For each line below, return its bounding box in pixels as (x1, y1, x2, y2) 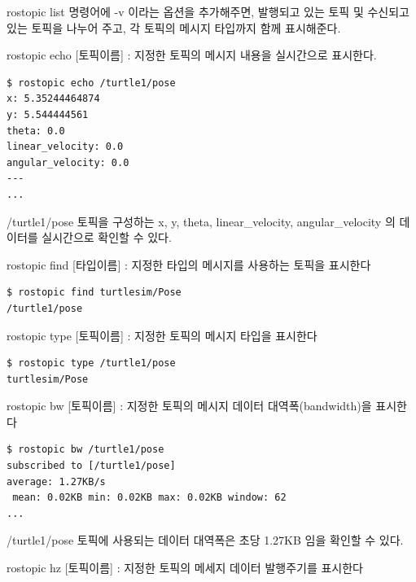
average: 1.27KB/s (7, 475, 106, 488)
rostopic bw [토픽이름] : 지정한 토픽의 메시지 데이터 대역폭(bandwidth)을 (7, 397, 372, 414)
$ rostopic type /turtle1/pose (7, 357, 176, 370)
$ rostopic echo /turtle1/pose (7, 77, 176, 89)
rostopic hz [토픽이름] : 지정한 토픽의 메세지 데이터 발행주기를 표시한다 (7, 559, 363, 576)
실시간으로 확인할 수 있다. (42, 229, 172, 246)
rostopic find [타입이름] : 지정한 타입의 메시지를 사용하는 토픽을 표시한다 (7, 256, 371, 273)
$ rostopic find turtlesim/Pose (7, 287, 182, 299)
